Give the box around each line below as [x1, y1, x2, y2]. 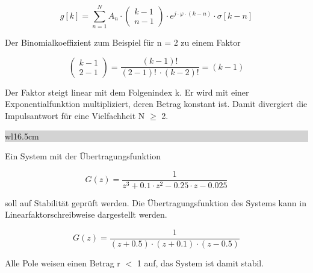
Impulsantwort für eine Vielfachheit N [5, 109, 145, 121]
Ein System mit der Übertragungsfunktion [5, 150, 161, 162]
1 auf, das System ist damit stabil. [137, 257, 264, 269]
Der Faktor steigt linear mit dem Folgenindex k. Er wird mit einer [5, 85, 249, 98]
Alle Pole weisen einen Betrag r [5, 257, 120, 269]
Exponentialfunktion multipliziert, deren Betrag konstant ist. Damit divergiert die [5, 97, 308, 110]
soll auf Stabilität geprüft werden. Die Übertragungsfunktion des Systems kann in [5, 196, 306, 209]
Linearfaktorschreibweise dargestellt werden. [5, 208, 167, 221]
